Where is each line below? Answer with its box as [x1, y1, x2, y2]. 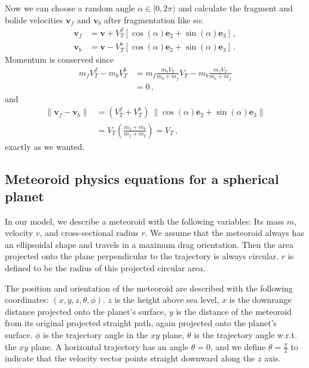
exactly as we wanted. [5, 140, 85, 152]
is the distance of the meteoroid [176, 305, 292, 317]
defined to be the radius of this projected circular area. [5, 262, 206, 274]
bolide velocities [5, 13, 63, 26]
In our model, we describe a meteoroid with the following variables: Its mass [5, 214, 284, 227]
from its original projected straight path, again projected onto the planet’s [5, 317, 277, 329]
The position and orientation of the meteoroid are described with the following [5, 281, 293, 294]
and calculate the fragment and [178, 2, 293, 14]
